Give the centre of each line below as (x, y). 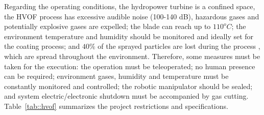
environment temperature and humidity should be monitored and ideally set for (129, 36)
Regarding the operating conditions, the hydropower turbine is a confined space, (130, 6)
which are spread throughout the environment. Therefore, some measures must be (132, 56)
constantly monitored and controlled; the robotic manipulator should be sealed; (128, 86)
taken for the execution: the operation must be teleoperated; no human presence (130, 66)
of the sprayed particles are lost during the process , (179, 46)
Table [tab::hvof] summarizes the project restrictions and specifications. (116, 106)
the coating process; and (42, 46)
